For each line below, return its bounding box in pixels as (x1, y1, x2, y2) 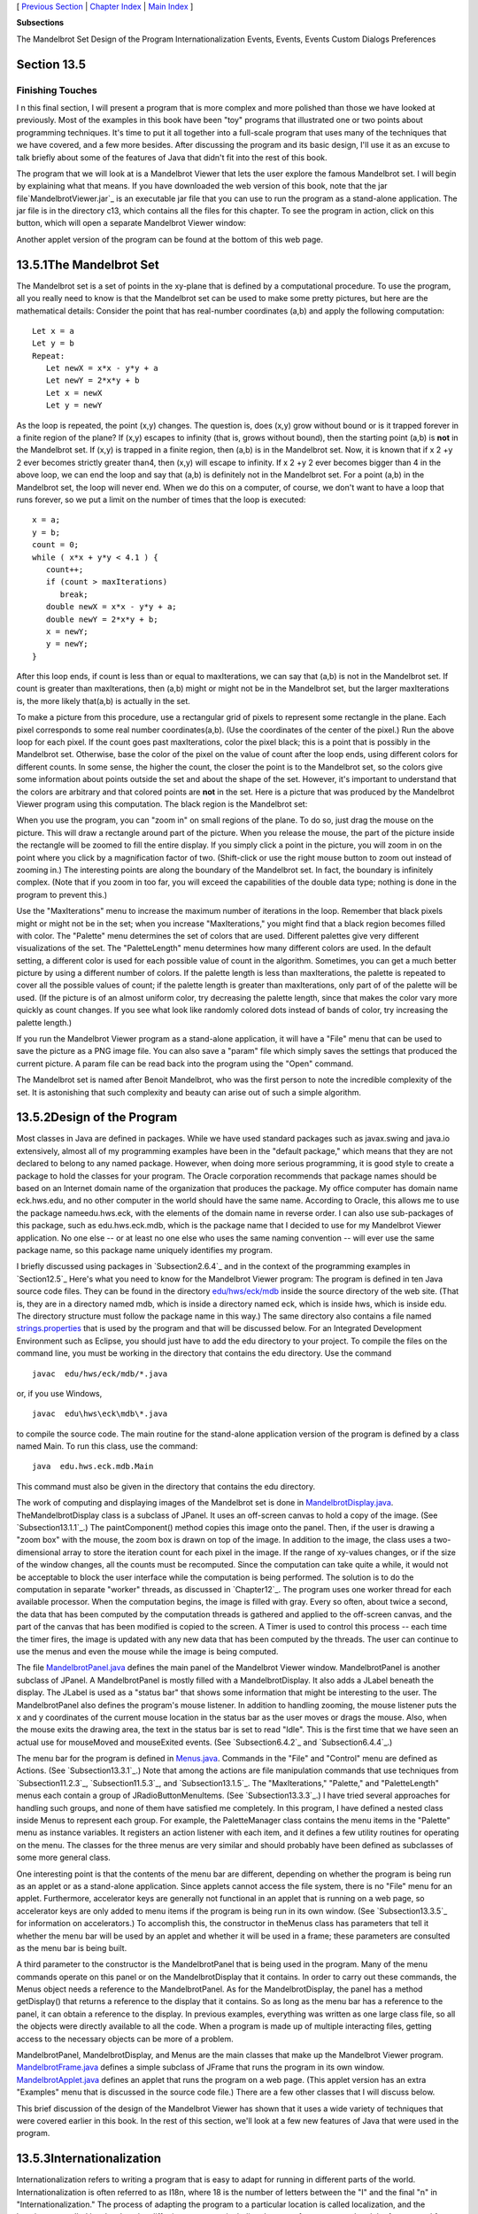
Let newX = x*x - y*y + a (45, 363, 158, 374)
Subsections (16, 18, 65, 28)
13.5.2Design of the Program (16, 1110, 178, 1125)
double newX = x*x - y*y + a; (45, 602, 177, 612)
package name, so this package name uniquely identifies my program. (16, 1245, 274, 1255)
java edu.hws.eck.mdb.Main (32, 1461, 154, 1472)
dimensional (16, 1546, 61, 1558)
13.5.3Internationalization (16, 2151, 162, 2166)
